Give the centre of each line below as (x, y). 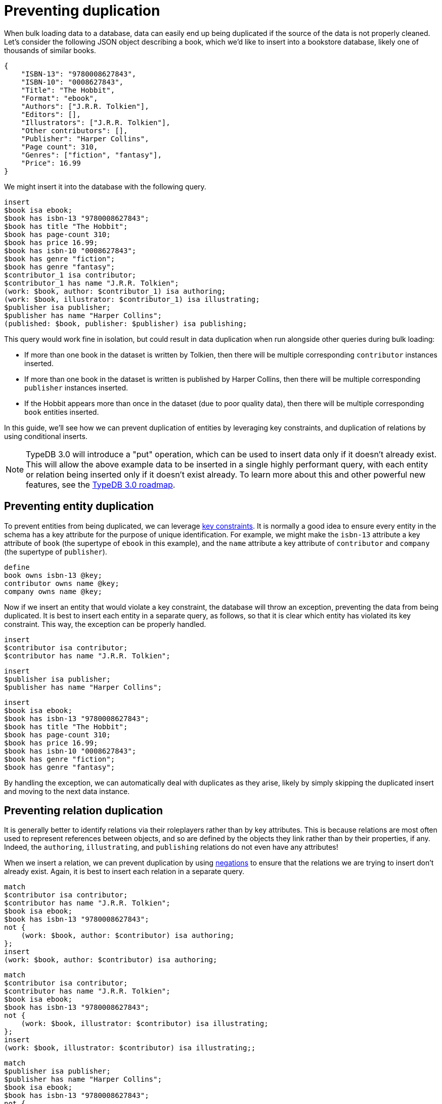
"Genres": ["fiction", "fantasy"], (91, 155)
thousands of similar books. (50, 50)
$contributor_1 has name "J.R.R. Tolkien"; (92, 283)
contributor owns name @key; (62, 583)
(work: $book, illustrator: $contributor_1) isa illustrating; (132, 299)
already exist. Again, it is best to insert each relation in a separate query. (124, 872)
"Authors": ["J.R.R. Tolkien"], (85, 106)
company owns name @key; (53, 591)
